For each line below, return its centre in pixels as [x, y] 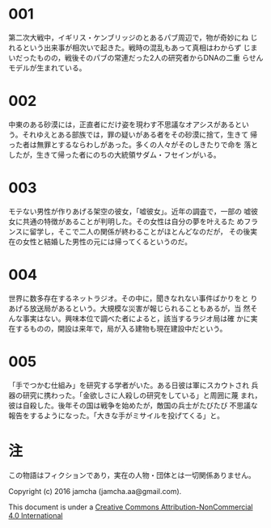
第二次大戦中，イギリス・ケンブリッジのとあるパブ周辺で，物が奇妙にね [129, 37]
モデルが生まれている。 [47, 68]
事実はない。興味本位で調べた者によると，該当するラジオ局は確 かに [136, 318]
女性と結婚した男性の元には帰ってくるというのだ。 [107, 241]
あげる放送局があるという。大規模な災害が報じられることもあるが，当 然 [129, 308]
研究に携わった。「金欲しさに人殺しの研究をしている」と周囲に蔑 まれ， [142, 395]
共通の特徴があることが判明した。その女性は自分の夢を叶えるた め [133, 221]
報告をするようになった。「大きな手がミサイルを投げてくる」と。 [116, 415]
